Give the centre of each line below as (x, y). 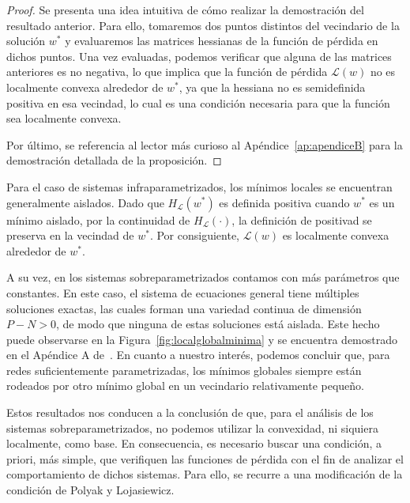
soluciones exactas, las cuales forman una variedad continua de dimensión (184, 308)
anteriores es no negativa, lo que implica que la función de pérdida (167, 72)
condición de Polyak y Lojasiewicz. (90, 490)
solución (26, 41)
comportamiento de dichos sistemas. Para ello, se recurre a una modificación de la (205, 474)
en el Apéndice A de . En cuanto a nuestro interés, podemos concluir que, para (198, 355)
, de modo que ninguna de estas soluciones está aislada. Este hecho (218, 324)
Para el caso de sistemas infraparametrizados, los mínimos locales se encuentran (199, 186)
